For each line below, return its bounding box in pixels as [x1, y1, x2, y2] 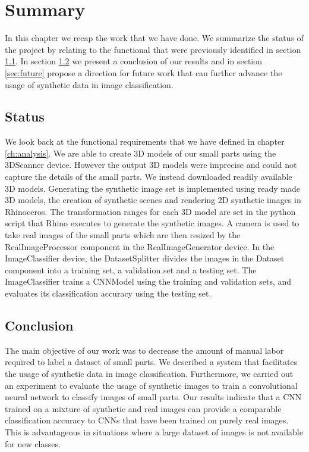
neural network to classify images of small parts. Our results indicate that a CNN [5, 391, 302, 403]
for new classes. [5, 437, 61, 450]
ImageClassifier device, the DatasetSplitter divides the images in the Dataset [5, 252, 285, 264]
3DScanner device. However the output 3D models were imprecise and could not [5, 158, 297, 171]
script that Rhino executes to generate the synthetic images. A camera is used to [5, 217, 299, 229]
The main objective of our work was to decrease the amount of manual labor [5, 344, 284, 356]
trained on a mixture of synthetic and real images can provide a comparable [5, 402, 282, 414]
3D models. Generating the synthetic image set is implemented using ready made [5, 182, 300, 194]
